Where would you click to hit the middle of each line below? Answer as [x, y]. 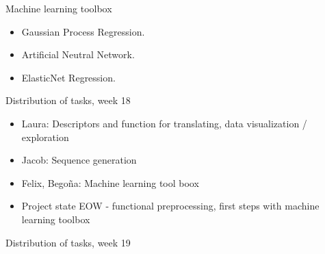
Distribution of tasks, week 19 [68, 242]
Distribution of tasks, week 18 [68, 100]
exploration [45, 137]
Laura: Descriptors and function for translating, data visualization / [164, 123]
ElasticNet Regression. [68, 77]
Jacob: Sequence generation [79, 160]
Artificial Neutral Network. [78, 54]
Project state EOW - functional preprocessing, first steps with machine [170, 206]
